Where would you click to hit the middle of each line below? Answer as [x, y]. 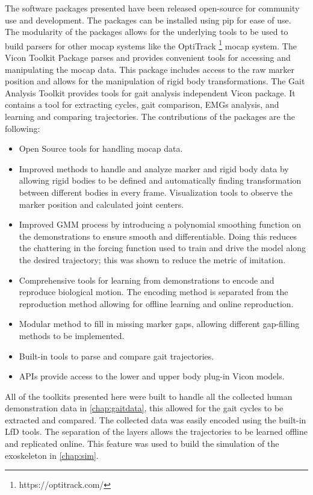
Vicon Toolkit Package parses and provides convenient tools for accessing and [148, 58]
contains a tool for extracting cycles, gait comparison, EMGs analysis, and [142, 104]
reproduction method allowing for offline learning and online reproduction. [156, 303]
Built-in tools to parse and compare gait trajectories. [116, 356]
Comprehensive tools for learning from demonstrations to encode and [147, 280]
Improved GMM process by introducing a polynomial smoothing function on [160, 224]
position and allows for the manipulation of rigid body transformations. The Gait [155, 81]
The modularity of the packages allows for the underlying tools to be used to [147, 32]
